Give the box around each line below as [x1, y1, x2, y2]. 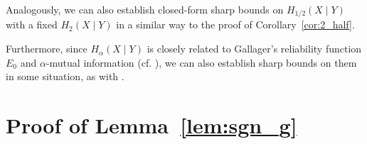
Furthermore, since [6, 41, 87, 56]
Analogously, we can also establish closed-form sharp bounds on [6, 2, 284, 16]
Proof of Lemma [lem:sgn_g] [6, 111, 297, 140]
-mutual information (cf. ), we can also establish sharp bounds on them [46, 55, 357, 70]
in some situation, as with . [6, 69, 124, 84]
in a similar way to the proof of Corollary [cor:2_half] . [116, 17, 355, 32]
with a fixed [6, 17, 58, 32]
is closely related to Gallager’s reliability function [147, 41, 362, 56]
